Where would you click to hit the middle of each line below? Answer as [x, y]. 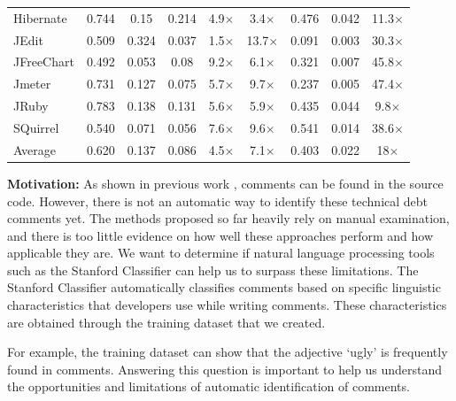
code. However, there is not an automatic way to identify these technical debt [218, 200]
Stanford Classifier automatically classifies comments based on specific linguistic [224, 287]
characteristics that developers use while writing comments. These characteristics [227, 305]
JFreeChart [44, 62]
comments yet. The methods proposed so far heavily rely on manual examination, [228, 218]
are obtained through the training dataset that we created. [166, 322]
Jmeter [32, 84]
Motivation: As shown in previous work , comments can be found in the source [225, 183]
